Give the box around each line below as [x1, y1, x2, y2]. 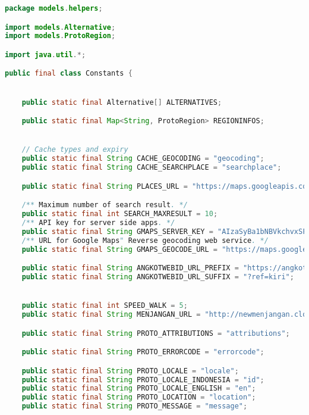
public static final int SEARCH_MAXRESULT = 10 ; [21, 210, 218, 219]
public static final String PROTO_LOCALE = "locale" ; [21, 366, 239, 375]
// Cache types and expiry [21, 145, 128, 154]
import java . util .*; [5, 50, 86, 59]
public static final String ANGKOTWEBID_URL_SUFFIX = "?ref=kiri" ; [21, 272, 294, 281]
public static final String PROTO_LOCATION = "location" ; [21, 393, 256, 402]
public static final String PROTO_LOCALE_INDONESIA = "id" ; [21, 375, 264, 384]
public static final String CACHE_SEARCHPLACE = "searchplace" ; [21, 163, 282, 172]
